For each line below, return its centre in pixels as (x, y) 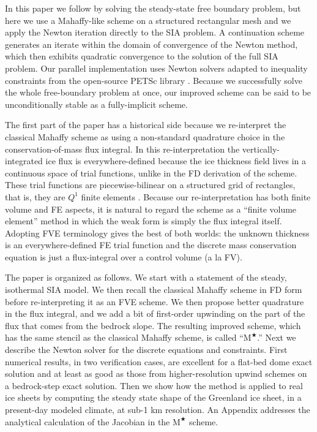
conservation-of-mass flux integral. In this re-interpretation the (122, 149)
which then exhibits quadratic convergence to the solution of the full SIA (142, 56)
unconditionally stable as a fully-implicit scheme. (96, 104)
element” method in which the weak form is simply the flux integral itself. (144, 221)
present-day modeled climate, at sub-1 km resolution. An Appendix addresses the (158, 409)
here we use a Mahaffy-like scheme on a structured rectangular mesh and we (148, 20)
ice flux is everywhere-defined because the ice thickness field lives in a (176, 161)
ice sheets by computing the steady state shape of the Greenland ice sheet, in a (153, 397)
